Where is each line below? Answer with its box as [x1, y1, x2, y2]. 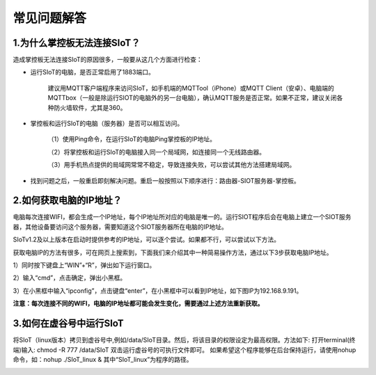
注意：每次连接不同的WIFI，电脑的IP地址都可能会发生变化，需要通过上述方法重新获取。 [13, 299, 264, 308]
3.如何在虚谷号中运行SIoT [13, 317, 125, 330]
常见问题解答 [13, 10, 87, 26]
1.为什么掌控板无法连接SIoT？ [13, 37, 141, 49]
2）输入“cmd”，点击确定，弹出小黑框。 [13, 273, 127, 282]
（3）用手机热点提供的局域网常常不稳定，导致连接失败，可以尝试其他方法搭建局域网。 [47, 161, 296, 169]
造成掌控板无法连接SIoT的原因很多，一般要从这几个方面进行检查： [13, 56, 203, 64]
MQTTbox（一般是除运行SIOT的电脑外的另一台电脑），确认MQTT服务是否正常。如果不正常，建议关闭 [47, 94, 337, 102]
